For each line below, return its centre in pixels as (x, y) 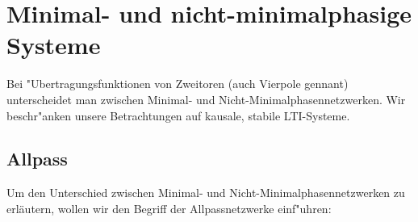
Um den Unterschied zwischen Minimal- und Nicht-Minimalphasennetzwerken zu (206, 193)
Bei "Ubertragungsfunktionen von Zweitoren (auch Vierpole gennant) (178, 84)
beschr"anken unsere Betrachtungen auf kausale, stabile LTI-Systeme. (178, 115)
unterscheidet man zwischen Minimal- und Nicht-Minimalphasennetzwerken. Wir (206, 99)
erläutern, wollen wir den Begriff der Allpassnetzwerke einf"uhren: (169, 208)
